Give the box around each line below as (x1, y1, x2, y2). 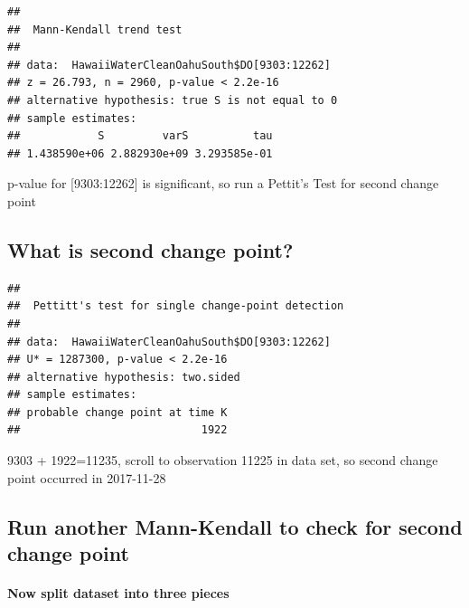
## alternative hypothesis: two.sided (7, 370, 240, 384)
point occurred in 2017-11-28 (7, 468, 166, 487)
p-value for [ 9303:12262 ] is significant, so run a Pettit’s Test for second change (7, 174, 439, 193)
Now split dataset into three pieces (7, 584, 230, 603)
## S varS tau (7, 129, 273, 143)
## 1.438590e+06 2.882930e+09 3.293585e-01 (7, 147, 273, 160)
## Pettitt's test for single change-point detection (7, 299, 344, 313)
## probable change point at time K (7, 405, 228, 419)
